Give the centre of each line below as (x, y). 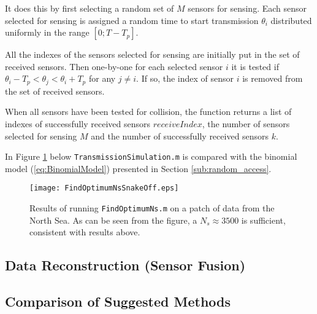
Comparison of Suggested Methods (118, 301)
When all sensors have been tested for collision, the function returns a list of (148, 112)
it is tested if (255, 66)
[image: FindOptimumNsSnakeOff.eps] (104, 188)
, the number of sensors (246, 124)
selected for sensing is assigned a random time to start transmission (132, 20)
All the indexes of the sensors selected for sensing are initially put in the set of (152, 54)
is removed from (273, 78)
